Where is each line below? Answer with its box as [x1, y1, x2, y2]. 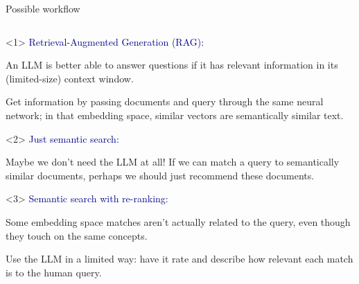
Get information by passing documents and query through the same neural [6, 94, 324, 109]
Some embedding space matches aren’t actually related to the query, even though [6, 214, 351, 229]
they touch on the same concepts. [6, 228, 148, 242]
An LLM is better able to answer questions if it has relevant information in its [6, 57, 338, 72]
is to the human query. [6, 265, 102, 279]
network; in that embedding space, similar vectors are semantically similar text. [6, 107, 344, 122]
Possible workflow [6, 1, 80, 15]
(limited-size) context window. [6, 71, 134, 85]
